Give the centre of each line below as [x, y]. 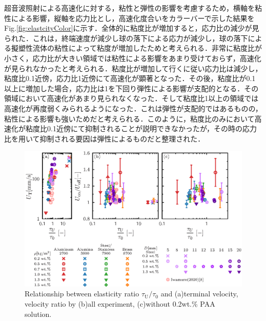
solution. [38, 314]
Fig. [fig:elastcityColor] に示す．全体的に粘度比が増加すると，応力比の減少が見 [132, 28]
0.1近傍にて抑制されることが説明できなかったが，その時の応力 [152, 128]
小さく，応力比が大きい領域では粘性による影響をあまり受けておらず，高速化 [133, 58]
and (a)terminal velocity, [199, 294]
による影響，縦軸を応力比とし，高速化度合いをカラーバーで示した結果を [133, 18]
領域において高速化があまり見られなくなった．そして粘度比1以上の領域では [131, 98]
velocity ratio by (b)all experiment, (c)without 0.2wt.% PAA [120, 304]
